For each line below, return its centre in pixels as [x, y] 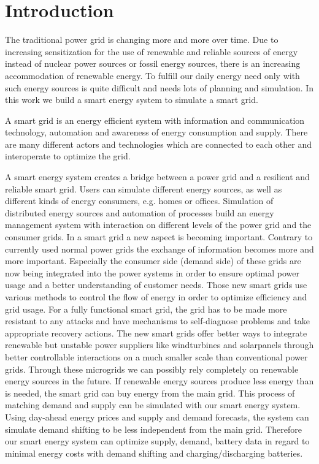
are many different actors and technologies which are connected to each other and [159, 144]
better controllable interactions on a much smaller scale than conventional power [156, 356]
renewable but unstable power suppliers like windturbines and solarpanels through [159, 345]
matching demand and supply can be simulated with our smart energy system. [153, 405]
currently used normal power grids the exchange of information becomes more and [159, 249]
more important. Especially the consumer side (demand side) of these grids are [153, 261]
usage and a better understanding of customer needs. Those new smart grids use [156, 285]
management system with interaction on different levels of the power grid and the [158, 225]
